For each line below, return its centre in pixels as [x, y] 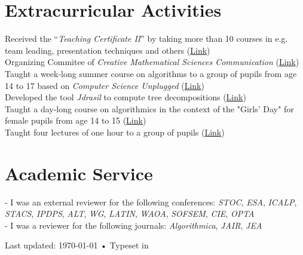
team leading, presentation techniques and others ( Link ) [108, 50]
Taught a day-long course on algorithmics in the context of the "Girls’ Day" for [149, 108]
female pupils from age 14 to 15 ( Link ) [76, 120]
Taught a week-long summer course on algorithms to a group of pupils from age [151, 73]
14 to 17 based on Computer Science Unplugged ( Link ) [105, 85]
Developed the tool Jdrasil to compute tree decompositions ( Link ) [126, 97]
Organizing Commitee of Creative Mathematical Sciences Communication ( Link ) [152, 62]
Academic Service [79, 173]
